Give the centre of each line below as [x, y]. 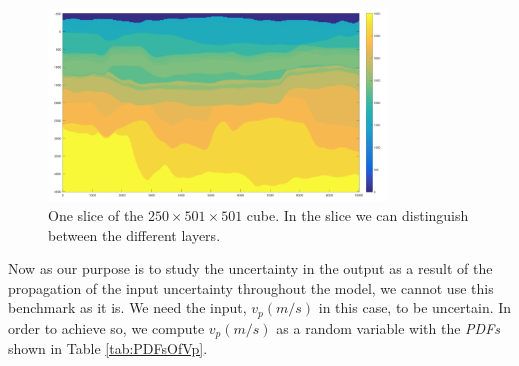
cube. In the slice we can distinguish [357, 215]
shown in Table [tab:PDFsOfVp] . [108, 348]
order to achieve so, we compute [106, 327]
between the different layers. [134, 234]
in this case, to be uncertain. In [415, 307]
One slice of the [96, 215]
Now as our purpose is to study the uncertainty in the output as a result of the [250, 268]
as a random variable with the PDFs [388, 327]
